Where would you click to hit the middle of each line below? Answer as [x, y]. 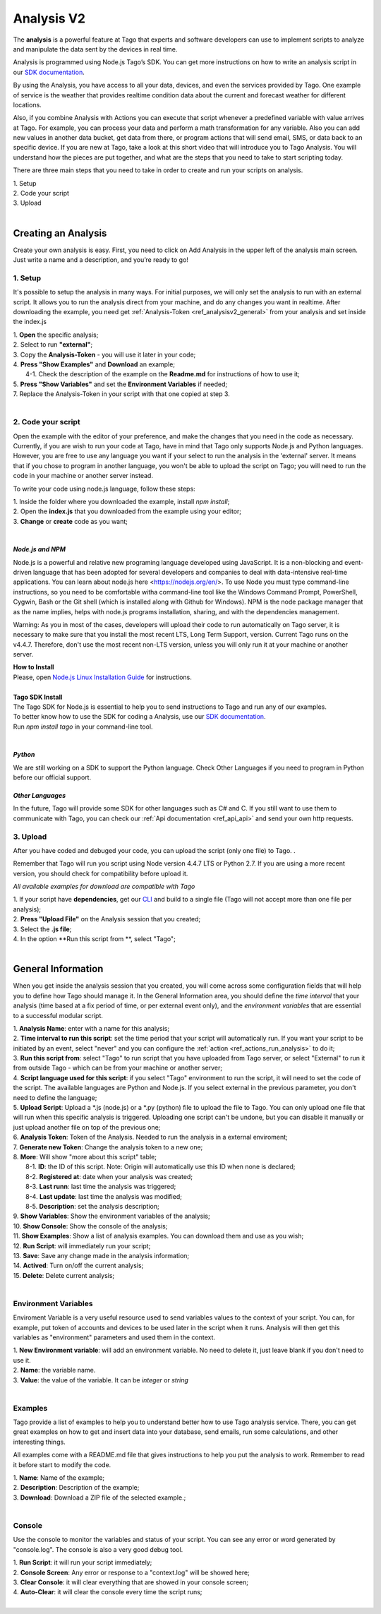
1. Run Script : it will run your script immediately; [83, 1562]
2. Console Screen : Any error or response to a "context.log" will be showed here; [131, 1572]
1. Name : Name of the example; [59, 1478]
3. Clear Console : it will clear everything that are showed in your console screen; [131, 1582]
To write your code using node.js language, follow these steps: [104, 489]
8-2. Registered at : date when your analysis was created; [109, 1176]
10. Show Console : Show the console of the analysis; [90, 1226]
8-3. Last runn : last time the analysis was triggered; [101, 1187]
